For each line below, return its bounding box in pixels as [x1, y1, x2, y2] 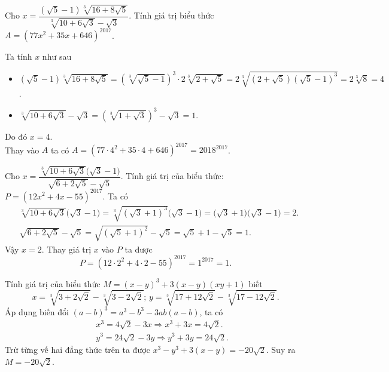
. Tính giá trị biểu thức [129, 9, 214, 21]
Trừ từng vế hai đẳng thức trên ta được [5, 343, 150, 356]
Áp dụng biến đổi [5, 305, 69, 318]
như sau [42, 50, 72, 63]
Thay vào [5, 143, 39, 156]
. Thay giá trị [41, 242, 92, 255]
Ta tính [5, 50, 32, 63]
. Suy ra [266, 343, 296, 356]
